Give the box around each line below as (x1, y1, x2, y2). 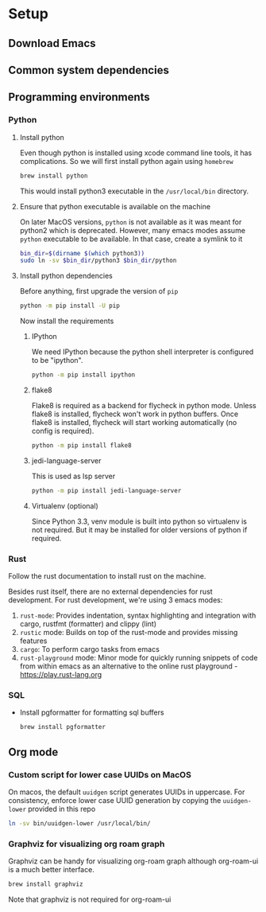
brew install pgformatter (19, 723, 106, 731)
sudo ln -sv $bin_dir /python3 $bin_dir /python (19, 256, 177, 265)
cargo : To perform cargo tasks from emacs (19, 645, 160, 654)
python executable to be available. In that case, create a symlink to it (19, 234, 243, 244)
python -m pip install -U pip (19, 302, 121, 310)
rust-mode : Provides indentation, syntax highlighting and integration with (19, 610, 256, 621)
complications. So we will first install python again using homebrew (19, 156, 233, 166)
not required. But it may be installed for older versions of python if (31, 524, 248, 534)
